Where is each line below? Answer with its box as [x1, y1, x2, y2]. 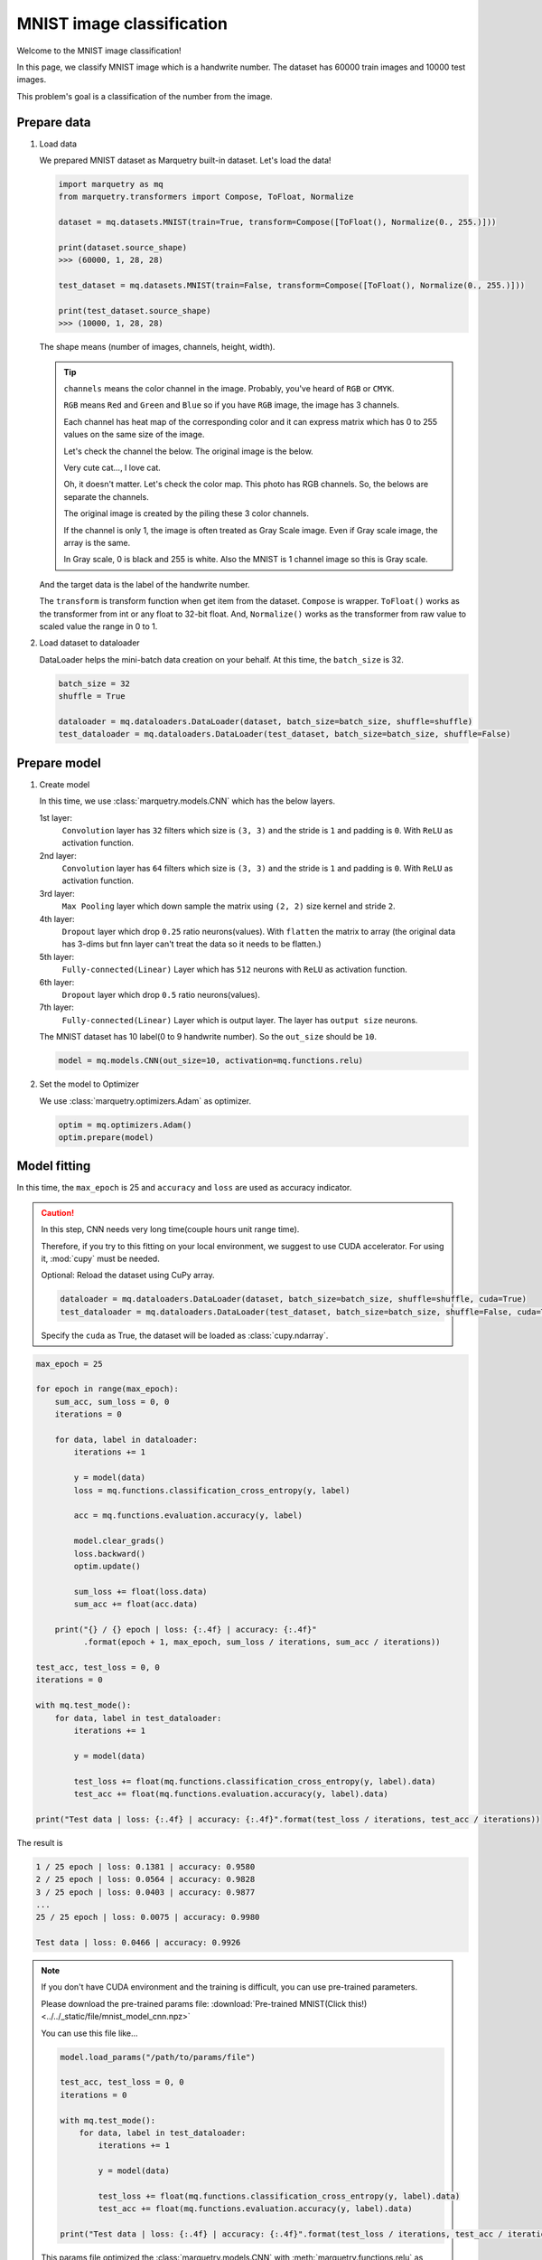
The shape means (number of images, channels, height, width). [39, 342, 276, 353]
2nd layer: [39, 850, 77, 861]
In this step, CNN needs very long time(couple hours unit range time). [41, 1224, 300, 1235]
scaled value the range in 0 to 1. [39, 620, 158, 632]
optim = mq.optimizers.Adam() [58, 1119, 192, 1130]
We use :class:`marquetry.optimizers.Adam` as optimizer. [39, 1095, 252, 1106]
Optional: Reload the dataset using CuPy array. [41, 1270, 216, 1281]
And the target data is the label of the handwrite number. [39, 579, 250, 589]
